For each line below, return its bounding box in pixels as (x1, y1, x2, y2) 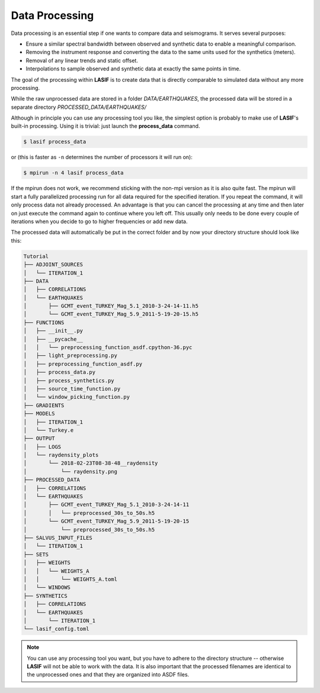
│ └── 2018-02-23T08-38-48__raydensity (23, 460, 158, 467)
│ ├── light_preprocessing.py (23, 352, 118, 359)
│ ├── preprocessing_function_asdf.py (23, 360, 142, 367)
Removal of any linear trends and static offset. (25, 57, 139, 64)
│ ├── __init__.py (23, 327, 83, 334)
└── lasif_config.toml (23, 626, 89, 633)
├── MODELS (23, 410, 55, 417)
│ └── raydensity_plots (23, 452, 99, 459)
